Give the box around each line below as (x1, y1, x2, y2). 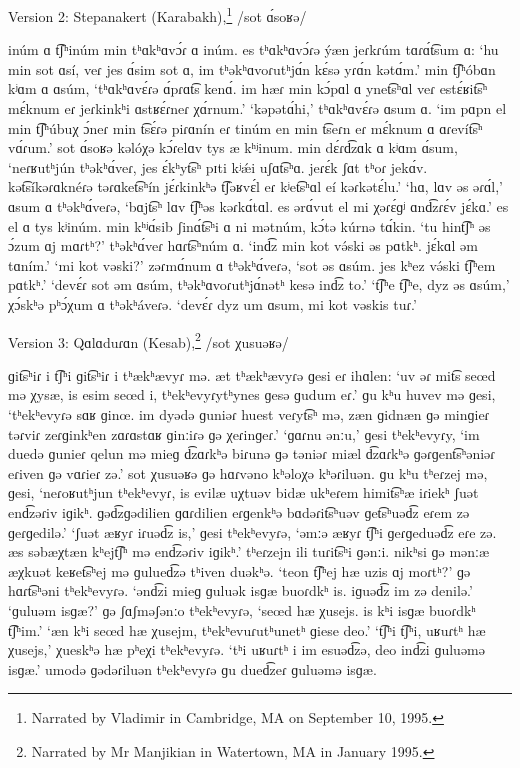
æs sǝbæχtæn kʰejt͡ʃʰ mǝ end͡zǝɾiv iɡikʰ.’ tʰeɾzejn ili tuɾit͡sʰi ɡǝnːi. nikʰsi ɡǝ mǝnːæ (8, 541, 490, 562)
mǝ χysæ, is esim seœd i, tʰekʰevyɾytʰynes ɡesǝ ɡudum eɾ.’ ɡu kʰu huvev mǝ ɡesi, (8, 384, 496, 405)
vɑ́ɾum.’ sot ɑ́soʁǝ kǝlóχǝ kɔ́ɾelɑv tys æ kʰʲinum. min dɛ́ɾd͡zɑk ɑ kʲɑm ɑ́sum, (8, 137, 458, 158)
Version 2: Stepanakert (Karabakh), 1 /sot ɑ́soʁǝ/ (8, 3, 307, 26)
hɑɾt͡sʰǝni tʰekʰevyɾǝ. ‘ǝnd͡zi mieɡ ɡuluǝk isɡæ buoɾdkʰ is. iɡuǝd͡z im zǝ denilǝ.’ (8, 580, 473, 601)
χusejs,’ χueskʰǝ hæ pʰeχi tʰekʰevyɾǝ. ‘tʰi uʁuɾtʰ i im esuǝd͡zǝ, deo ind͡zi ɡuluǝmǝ (8, 639, 485, 660)
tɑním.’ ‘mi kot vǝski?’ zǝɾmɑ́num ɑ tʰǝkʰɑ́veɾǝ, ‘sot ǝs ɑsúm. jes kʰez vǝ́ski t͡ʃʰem (8, 254, 496, 275)
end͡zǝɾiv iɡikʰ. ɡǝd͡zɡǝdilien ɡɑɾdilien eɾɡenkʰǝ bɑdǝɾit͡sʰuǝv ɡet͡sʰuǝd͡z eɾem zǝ (8, 501, 470, 522)
